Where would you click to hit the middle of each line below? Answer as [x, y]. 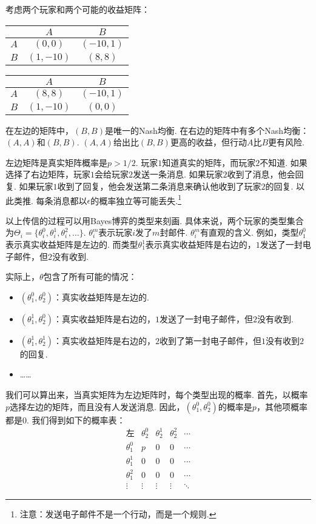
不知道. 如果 [284, 162]
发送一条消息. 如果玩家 [178, 174]
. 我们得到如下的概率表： [76, 420]
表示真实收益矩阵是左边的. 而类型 [72, 244]
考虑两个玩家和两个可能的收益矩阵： [78, 9]
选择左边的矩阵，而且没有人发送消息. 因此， [97, 406]
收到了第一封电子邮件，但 [211, 340]
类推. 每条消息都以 [50, 200]
